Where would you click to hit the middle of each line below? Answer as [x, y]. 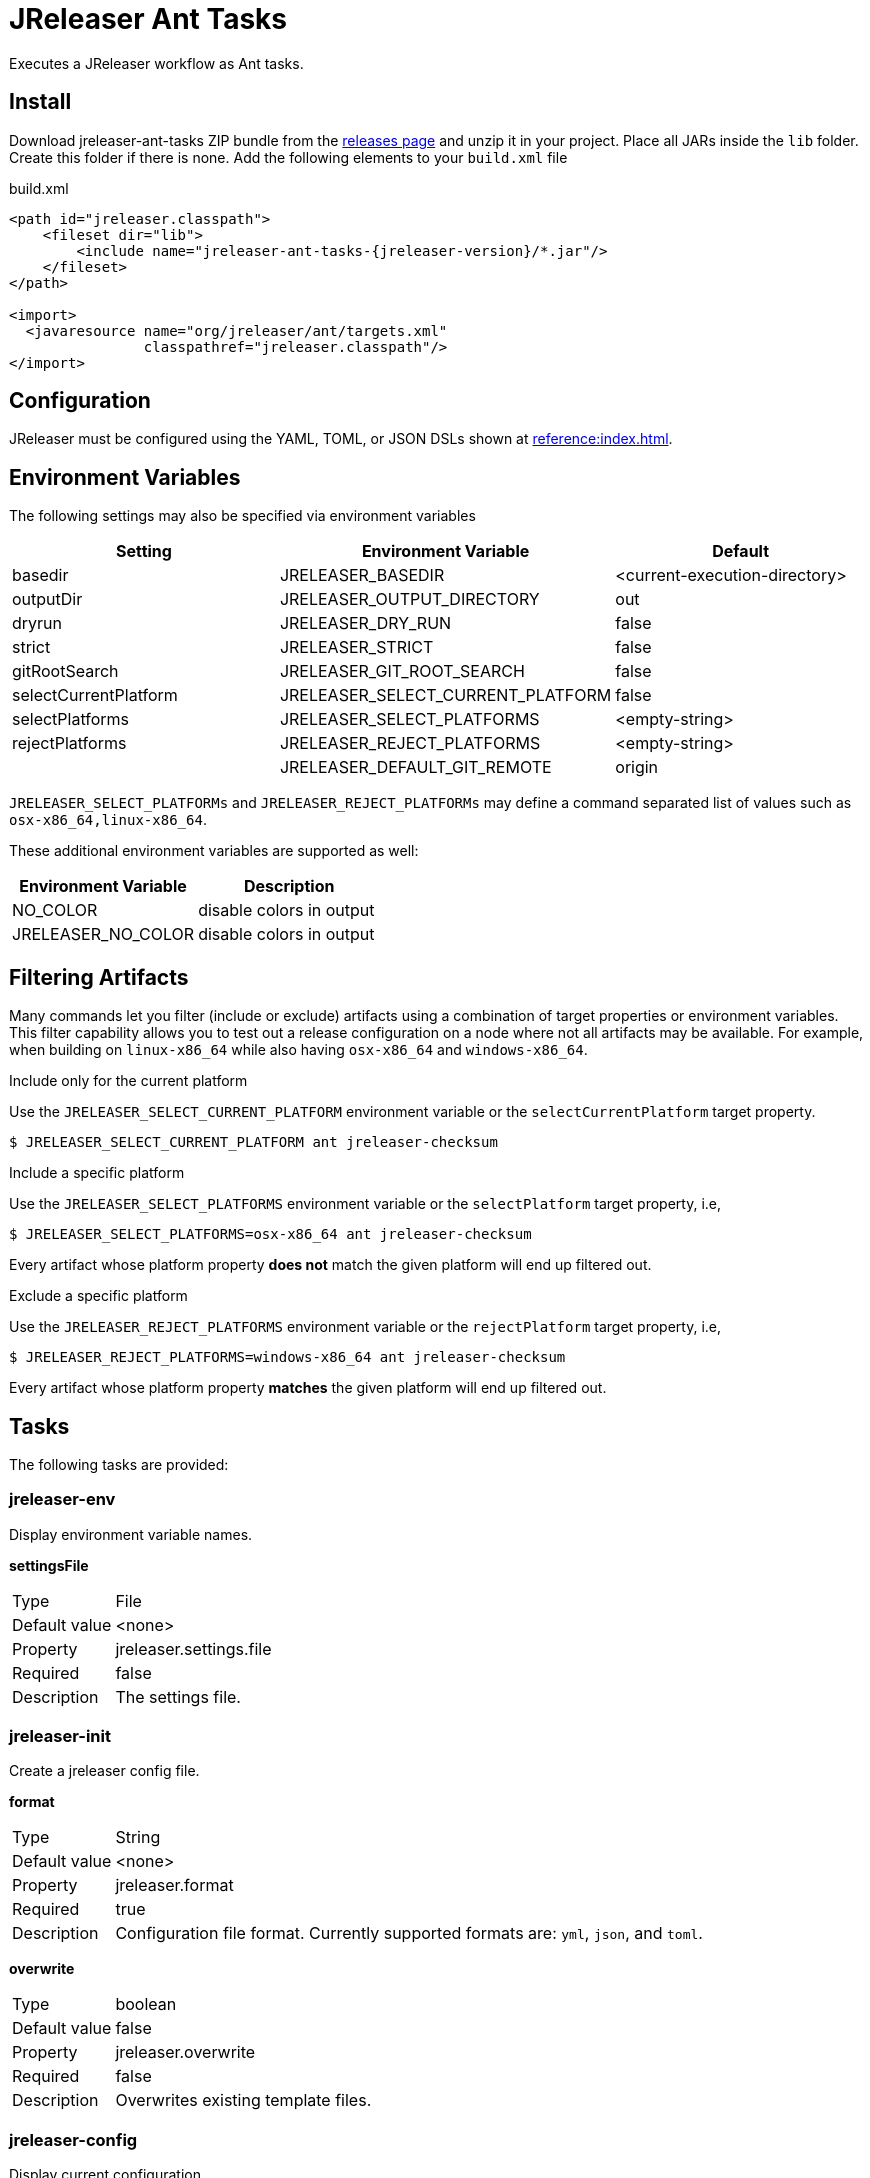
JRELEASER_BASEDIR [362, 575]
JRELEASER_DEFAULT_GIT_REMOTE [415, 767]
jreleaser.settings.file [193, 1648]
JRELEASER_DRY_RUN [365, 623]
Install [40, 102]
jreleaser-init [60, 1736]
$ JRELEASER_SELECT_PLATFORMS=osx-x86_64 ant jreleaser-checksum [270, 1234]
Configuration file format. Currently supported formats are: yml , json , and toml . [409, 1933]
